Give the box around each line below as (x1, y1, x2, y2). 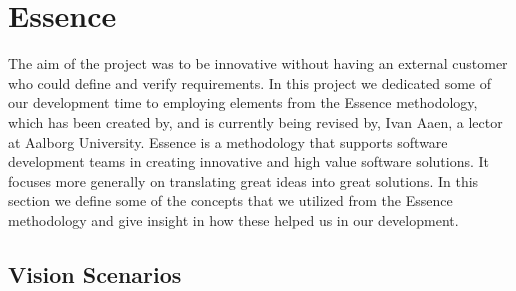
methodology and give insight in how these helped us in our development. (8, 209, 459, 230)
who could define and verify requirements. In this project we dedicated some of (8, 72, 491, 93)
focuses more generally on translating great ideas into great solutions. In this (8, 170, 479, 191)
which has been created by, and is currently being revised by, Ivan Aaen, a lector (8, 111, 503, 132)
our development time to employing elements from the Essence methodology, (8, 92, 478, 113)
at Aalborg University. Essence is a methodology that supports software (8, 131, 448, 152)
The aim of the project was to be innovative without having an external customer (8, 53, 508, 74)
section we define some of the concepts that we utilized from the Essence (8, 190, 453, 211)
